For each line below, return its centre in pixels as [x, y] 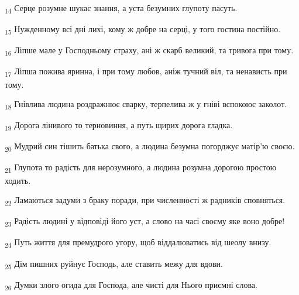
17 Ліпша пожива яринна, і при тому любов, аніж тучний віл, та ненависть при [146, 72]
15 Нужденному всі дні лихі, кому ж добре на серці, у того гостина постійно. [143, 30]
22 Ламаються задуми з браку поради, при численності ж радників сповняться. [145, 200]
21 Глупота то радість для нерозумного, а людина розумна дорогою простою [141, 168]
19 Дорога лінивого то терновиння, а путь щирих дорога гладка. [119, 126]
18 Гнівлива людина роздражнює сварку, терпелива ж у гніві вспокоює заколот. [146, 104]
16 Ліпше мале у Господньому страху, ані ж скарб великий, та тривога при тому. [149, 51]
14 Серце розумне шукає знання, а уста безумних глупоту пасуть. [121, 8]
